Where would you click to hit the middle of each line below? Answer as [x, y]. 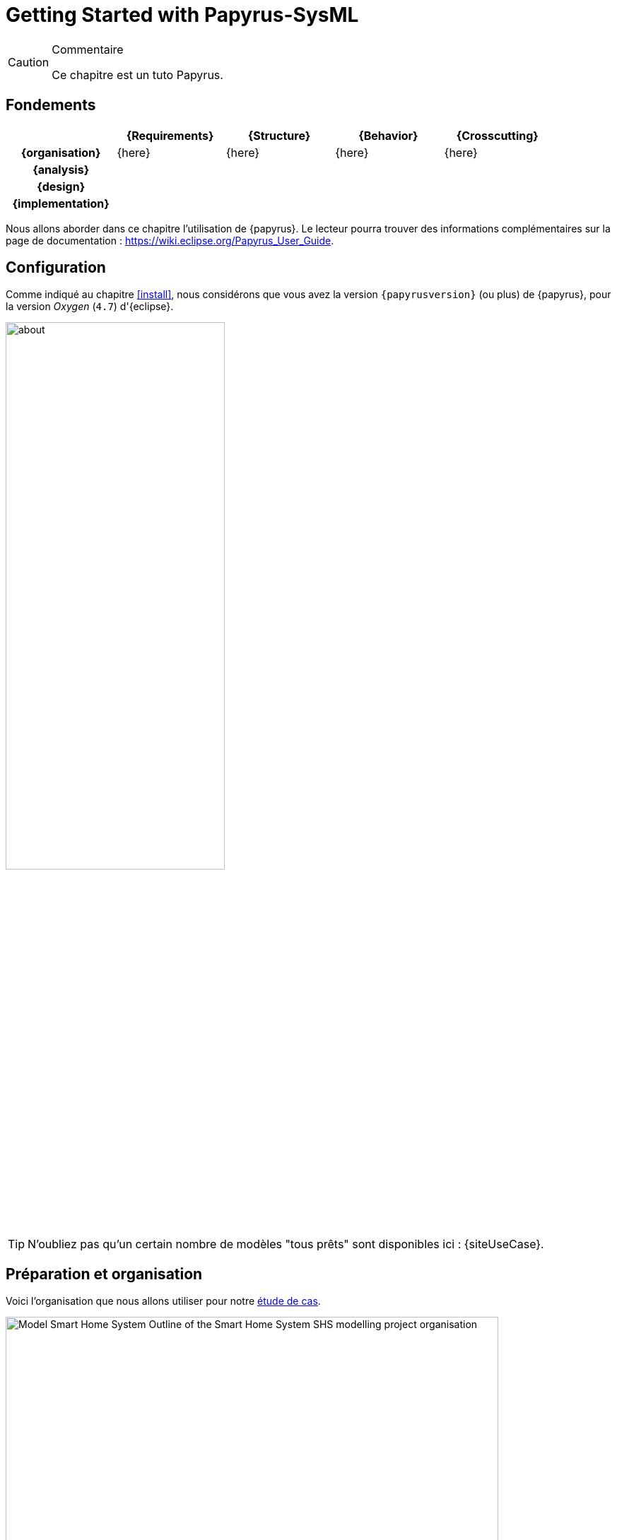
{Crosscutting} [497, 135]
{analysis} [61, 169]
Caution [29, 62]
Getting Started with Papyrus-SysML [182, 15]
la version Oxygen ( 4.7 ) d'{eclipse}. [90, 307]
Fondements [51, 105]
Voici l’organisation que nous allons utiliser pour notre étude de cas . [163, 1301]
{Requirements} [170, 135]
